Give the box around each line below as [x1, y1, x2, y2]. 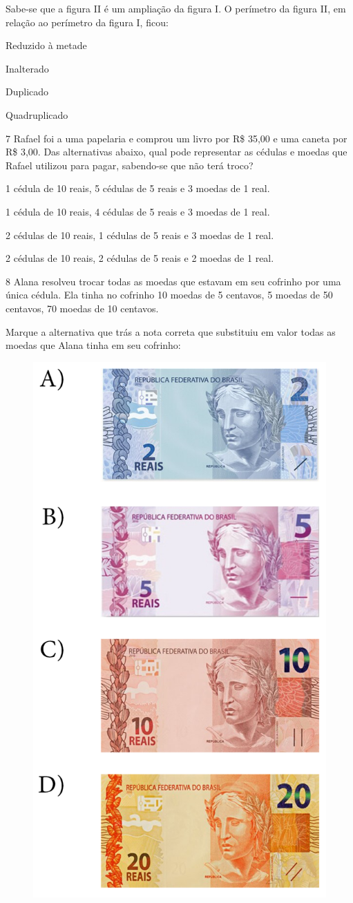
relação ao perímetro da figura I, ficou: [6, 15, 169, 29]
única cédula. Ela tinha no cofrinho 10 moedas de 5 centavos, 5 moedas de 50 [6, 287, 333, 302]
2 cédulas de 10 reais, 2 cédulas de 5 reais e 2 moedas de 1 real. [6, 251, 274, 265]
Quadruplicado [6, 107, 68, 122]
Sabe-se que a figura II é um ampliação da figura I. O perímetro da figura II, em [6, 1, 346, 15]
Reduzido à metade [6, 38, 87, 53]
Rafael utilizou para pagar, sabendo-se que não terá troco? [6, 158, 254, 172]
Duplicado [6, 84, 49, 99]
